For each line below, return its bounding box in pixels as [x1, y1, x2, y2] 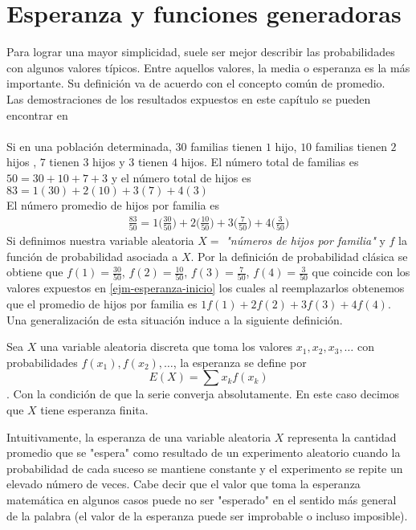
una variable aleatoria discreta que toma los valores [39, 338, 293, 355]
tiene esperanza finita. [40, 401, 149, 418]
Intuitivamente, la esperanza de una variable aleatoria [6, 428, 271, 445]
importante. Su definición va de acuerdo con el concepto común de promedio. [6, 75, 385, 92]
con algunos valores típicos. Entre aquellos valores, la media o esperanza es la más [6, 59, 410, 75]
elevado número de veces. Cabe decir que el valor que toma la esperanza [6, 475, 361, 492]
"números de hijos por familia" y [226, 231, 385, 248]
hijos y [92, 153, 125, 170]
